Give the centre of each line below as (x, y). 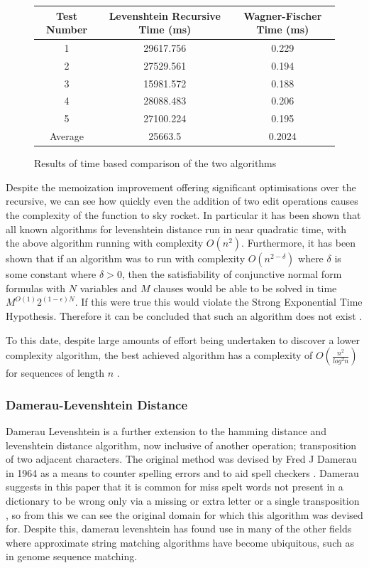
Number (67, 30)
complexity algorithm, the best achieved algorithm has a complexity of (159, 355)
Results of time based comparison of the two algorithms (155, 163)
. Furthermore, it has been (299, 243)
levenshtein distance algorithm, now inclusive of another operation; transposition (181, 445)
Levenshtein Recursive (165, 15)
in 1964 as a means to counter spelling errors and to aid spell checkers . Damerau (182, 472)
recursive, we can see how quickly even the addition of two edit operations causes (182, 201)
